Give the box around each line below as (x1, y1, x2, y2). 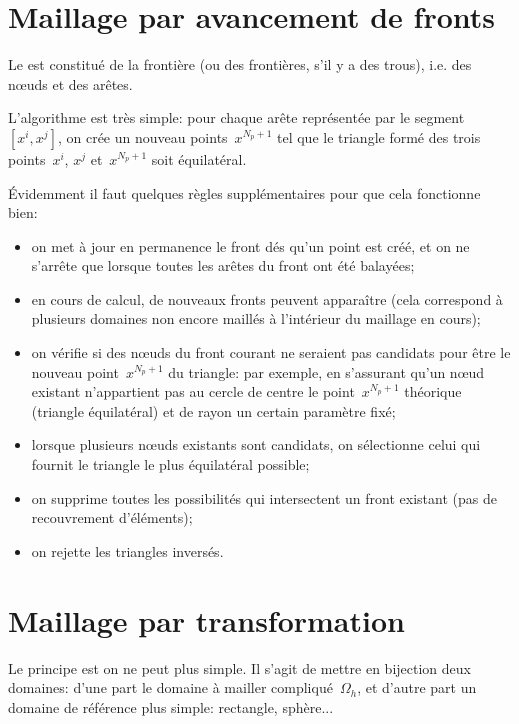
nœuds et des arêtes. (8, 73, 133, 94)
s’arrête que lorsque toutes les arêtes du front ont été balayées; (31, 255, 415, 276)
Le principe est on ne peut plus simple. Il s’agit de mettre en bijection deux (8, 657, 471, 678)
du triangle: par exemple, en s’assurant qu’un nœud (168, 361, 485, 382)
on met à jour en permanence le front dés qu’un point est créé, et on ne (31, 235, 470, 256)
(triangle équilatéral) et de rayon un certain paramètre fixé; (31, 400, 396, 421)
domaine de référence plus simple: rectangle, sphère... (8, 696, 334, 717)
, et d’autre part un (357, 677, 477, 698)
